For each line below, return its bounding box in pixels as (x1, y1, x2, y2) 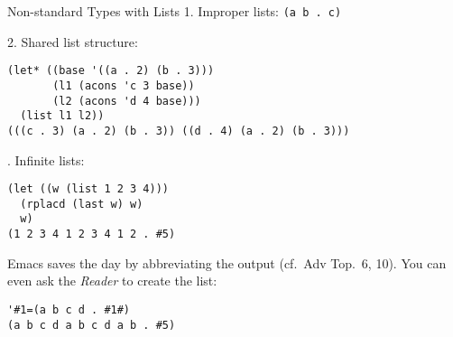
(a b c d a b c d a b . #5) (7, 318, 176, 332)
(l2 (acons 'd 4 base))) (52, 94, 201, 108)
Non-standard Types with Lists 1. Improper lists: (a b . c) (7, 2, 342, 20)
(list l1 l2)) (20, 109, 105, 123)
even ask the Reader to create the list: (7, 271, 217, 290)
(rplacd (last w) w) (20, 197, 143, 211)
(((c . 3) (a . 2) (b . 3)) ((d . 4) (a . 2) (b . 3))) (7, 124, 350, 137)
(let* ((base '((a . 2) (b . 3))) (7, 64, 215, 78)
